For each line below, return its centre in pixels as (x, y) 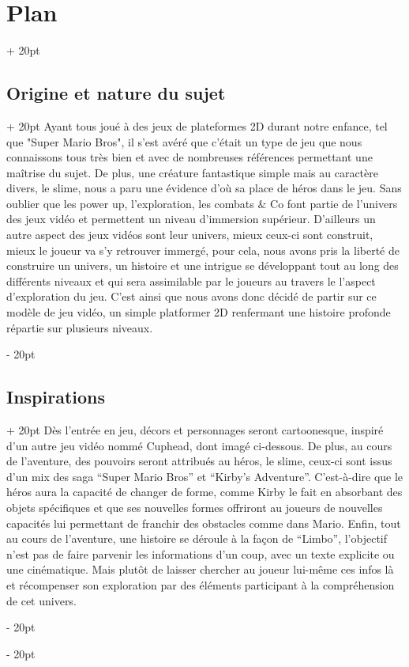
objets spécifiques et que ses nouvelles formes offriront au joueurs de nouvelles (195, 507)
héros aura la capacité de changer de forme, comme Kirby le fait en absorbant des (204, 492)
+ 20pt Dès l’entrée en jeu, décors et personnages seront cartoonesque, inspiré (195, 430)
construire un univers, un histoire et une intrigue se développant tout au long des (203, 265)
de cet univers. (41, 600)
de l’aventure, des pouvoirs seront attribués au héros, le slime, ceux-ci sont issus (199, 461)
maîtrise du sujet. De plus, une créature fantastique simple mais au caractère (192, 172)
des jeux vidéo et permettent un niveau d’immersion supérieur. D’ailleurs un (191, 219)
